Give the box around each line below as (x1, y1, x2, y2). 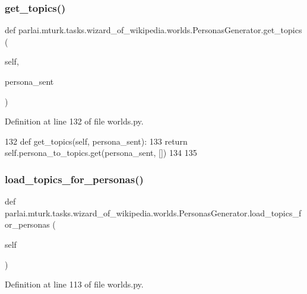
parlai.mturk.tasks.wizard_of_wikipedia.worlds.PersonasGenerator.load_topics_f (5, 206, 302, 219)
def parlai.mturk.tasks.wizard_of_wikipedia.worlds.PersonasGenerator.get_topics (5, 24, 302, 36)
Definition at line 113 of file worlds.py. (5, 278, 144, 290)
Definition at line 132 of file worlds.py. (5, 115, 144, 127)
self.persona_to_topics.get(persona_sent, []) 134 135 (5, 146, 197, 159)
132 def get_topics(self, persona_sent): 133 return (5, 135, 188, 147)
